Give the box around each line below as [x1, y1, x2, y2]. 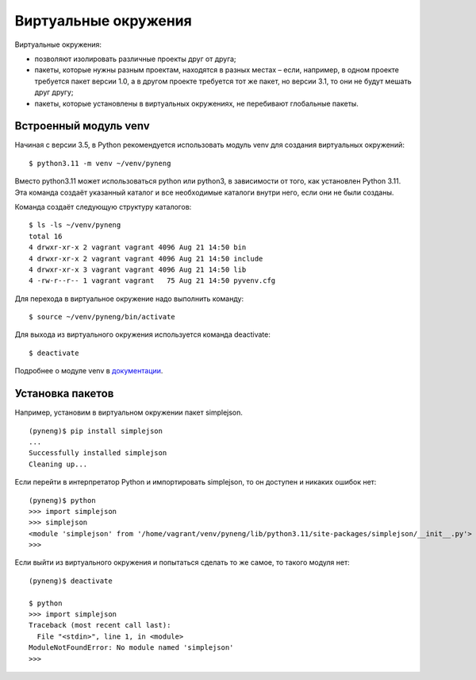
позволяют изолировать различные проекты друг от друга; [34, 54, 237, 64]
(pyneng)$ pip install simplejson [29, 426, 163, 435]
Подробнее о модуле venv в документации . [14, 366, 163, 376]
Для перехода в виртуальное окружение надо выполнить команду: [14, 294, 244, 303]
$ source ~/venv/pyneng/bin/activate [29, 312, 176, 322]
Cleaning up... [29, 459, 88, 469]
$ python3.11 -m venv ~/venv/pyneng [29, 159, 171, 168]
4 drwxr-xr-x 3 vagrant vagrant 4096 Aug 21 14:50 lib [29, 265, 247, 274]
